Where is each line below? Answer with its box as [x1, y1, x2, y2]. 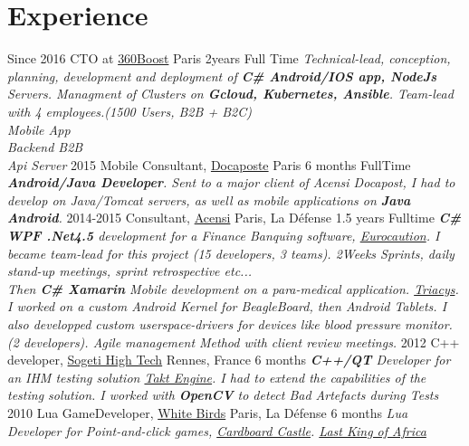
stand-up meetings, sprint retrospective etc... [7, 261, 252, 280]
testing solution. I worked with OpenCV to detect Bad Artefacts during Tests [7, 385, 439, 404]
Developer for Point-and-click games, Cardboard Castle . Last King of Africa [7, 421, 426, 440]
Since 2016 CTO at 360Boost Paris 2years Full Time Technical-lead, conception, [7, 49, 451, 68]
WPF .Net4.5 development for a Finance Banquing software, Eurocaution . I [7, 226, 440, 245]
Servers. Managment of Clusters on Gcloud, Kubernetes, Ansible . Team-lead [7, 84, 454, 103]
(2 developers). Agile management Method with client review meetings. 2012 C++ [7, 332, 460, 351]
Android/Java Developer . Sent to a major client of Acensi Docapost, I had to [7, 173, 455, 192]
